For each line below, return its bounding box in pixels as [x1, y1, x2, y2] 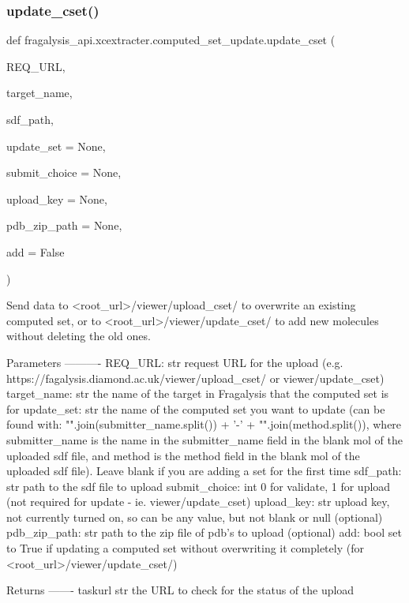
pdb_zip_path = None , [6, 217, 122, 234]
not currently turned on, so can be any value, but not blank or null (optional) [6, 508, 383, 525]
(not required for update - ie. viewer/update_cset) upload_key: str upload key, [6, 493, 390, 510]
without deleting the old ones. [6, 328, 151, 344]
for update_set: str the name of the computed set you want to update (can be [6, 400, 385, 417]
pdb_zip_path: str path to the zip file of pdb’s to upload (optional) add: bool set [6, 524, 402, 541]
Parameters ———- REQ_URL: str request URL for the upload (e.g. [6, 354, 343, 370]
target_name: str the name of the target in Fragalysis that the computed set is [6, 385, 389, 402]
